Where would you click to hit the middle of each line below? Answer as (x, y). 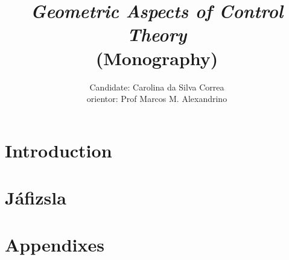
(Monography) (157, 58)
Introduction (59, 150)
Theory (157, 34)
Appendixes (55, 245)
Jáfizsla (36, 198)
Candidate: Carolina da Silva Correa (157, 87)
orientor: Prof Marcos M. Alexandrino (157, 99)
